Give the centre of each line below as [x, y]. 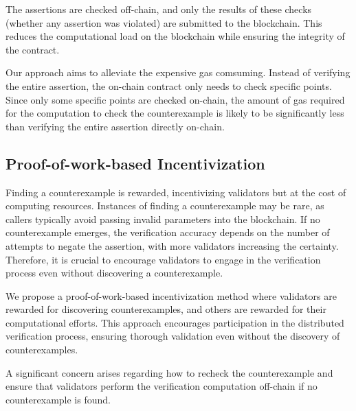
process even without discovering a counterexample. [114, 273]
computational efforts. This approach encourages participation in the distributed [175, 322]
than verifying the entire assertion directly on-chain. [115, 126]
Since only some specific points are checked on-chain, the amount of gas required [175, 99]
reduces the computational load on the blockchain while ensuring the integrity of [175, 36]
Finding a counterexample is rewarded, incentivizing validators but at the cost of [176, 192]
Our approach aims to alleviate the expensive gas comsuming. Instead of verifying [178, 72]
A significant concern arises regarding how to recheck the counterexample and [169, 372]
